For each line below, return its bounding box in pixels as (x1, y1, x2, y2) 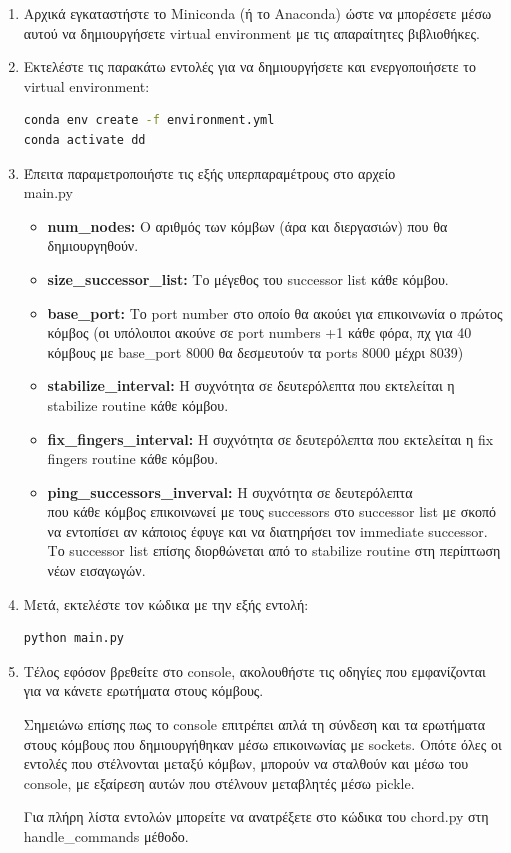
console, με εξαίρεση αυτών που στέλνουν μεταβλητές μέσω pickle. (23, 772, 415, 793)
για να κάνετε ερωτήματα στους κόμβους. (23, 680, 264, 701)
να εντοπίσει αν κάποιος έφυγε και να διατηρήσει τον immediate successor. (47, 520, 488, 541)
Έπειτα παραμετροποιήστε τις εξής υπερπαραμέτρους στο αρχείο (23, 162, 396, 183)
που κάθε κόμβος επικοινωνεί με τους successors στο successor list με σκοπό (47, 501, 496, 522)
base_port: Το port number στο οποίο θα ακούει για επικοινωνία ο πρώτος (47, 302, 503, 323)
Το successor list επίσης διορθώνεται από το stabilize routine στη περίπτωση (47, 540, 501, 561)
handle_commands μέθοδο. (23, 826, 189, 846)
